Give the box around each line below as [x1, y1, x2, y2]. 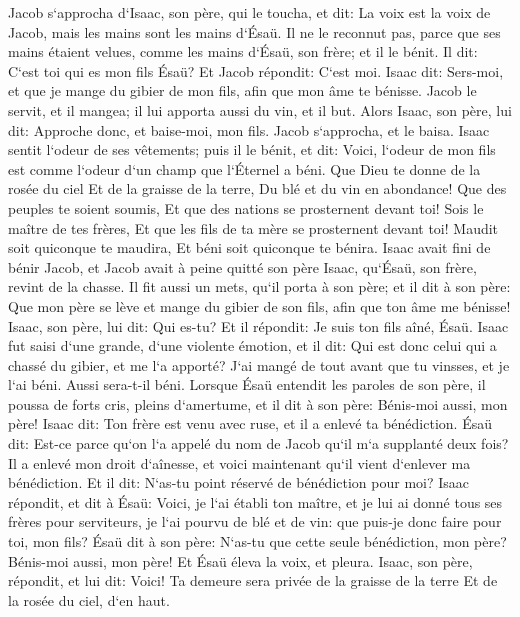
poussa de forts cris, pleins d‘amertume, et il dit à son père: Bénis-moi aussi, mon [8, 393, 508, 414]
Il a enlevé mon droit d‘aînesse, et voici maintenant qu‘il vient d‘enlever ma [8, 452, 471, 473]
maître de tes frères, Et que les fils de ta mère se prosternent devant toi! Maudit [8, 217, 499, 238]
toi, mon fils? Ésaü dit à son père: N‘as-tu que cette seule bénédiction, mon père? [8, 531, 507, 552]
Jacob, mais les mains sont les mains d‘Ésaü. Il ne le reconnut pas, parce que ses [8, 21, 501, 42]
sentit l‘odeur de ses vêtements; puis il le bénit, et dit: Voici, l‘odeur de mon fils [8, 139, 496, 160]
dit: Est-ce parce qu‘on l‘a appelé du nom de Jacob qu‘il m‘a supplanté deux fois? [8, 433, 509, 454]
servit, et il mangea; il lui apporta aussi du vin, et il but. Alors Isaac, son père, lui [8, 99, 512, 120]
